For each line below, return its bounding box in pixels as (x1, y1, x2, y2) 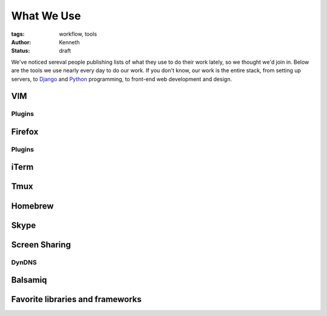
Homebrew (11, 201, 54, 211)
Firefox (11, 126, 39, 136)
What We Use (11, 9, 81, 22)
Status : (11, 47, 30, 55)
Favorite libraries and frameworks (11, 294, 142, 304)
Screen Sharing (11, 240, 71, 250)
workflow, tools (59, 30, 97, 38)
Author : (11, 38, 31, 45)
